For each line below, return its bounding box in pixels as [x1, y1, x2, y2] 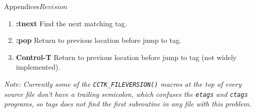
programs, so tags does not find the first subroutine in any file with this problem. [4, 98, 251, 109]
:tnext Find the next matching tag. [16, 18, 127, 28]
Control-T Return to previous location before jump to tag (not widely [16, 51, 237, 62]
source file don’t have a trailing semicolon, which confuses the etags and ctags [4, 88, 248, 99]
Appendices [4, 1, 40, 11]
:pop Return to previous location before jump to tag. [16, 35, 181, 45]
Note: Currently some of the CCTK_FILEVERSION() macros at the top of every [4, 78, 242, 89]
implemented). [16, 62, 60, 72]
